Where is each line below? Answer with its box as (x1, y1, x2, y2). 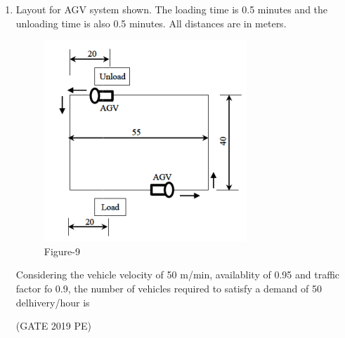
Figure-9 (44, 243, 80, 258)
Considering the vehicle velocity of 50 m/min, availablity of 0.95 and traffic (15, 267, 340, 282)
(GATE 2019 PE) (15, 318, 92, 333)
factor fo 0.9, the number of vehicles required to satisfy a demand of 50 (15, 280, 322, 295)
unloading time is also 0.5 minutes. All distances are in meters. (15, 15, 287, 30)
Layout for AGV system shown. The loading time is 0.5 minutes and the (15, 2, 328, 16)
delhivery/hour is (15, 295, 90, 309)
